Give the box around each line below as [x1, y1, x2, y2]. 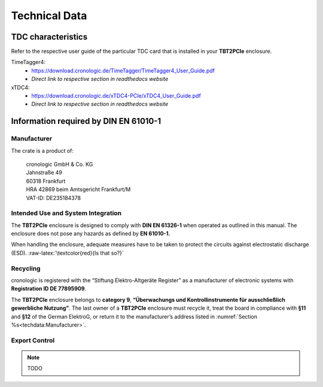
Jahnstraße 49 [26, 169, 62, 176]
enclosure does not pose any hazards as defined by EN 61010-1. [11, 230, 170, 237]
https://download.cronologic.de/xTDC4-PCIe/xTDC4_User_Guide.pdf [31, 92, 202, 99]
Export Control [11, 336, 55, 344]
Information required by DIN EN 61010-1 [11, 116, 161, 126]
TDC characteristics [11, 32, 88, 42]
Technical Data [11, 9, 87, 22]
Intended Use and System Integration [11, 209, 122, 217]
